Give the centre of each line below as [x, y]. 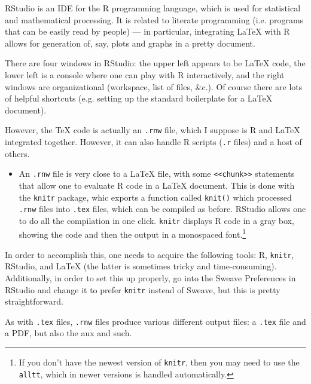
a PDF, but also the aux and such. [68, 333]
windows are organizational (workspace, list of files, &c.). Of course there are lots [154, 86]
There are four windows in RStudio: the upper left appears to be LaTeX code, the [155, 63]
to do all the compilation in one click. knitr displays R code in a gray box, [156, 220]
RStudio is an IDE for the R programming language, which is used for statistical [153, 8]
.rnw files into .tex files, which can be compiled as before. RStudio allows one [162, 209]
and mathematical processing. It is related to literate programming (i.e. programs [154, 19]
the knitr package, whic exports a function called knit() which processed [155, 197]
